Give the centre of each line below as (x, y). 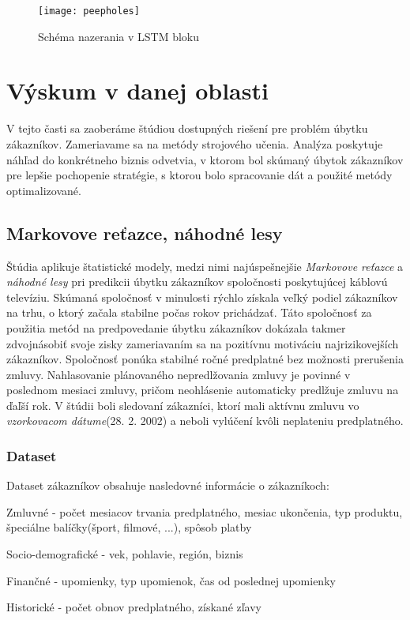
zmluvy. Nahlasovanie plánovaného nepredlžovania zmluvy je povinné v (179, 374)
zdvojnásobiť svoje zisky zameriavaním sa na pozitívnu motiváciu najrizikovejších (203, 343)
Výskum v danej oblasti (137, 90)
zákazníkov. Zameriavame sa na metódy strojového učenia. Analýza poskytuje (195, 143)
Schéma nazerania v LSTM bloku (119, 36)
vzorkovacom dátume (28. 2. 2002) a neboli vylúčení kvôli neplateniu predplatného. (205, 421)
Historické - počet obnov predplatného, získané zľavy (134, 607)
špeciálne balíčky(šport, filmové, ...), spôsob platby (129, 527)
